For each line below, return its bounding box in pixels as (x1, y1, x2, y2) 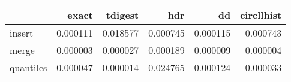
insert (10, 26, 34, 40)
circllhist (240, 8, 282, 22)
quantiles (10, 60, 47, 74)
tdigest (106, 8, 139, 22)
